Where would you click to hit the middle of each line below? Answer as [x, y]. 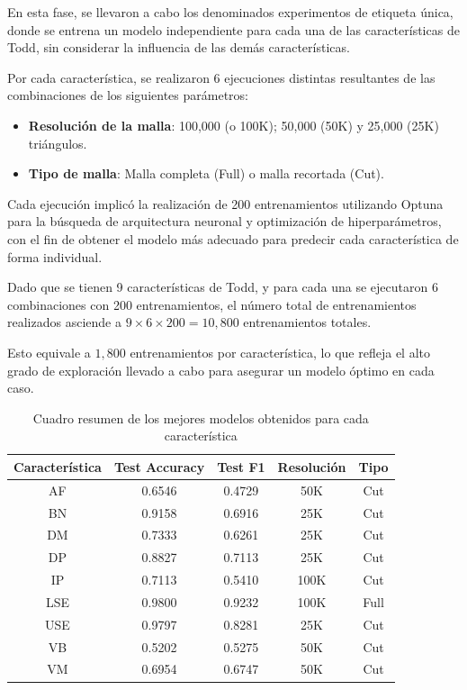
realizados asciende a [64, 322]
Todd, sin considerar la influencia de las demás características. [179, 47]
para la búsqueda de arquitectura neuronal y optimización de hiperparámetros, [225, 221]
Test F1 [241, 466]
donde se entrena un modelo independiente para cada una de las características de [233, 29]
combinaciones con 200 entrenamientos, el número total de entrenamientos [212, 304]
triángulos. [58, 143]
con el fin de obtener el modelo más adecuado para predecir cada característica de [233, 238]
